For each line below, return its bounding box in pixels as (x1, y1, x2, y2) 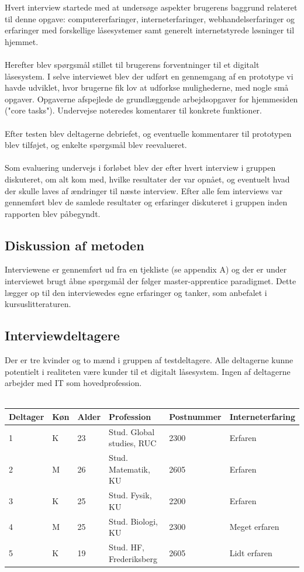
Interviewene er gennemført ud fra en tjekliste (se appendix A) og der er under (5, 263, 287, 275)
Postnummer (169, 410, 222, 422)
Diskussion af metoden (5, 236, 144, 254)
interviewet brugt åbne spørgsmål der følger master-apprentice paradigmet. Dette (5, 275, 296, 287)
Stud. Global (109, 425, 155, 437)
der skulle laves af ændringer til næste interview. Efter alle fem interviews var (5, 184, 283, 197)
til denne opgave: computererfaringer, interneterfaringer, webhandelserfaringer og (5, 12, 295, 25)
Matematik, (109, 463, 150, 475)
